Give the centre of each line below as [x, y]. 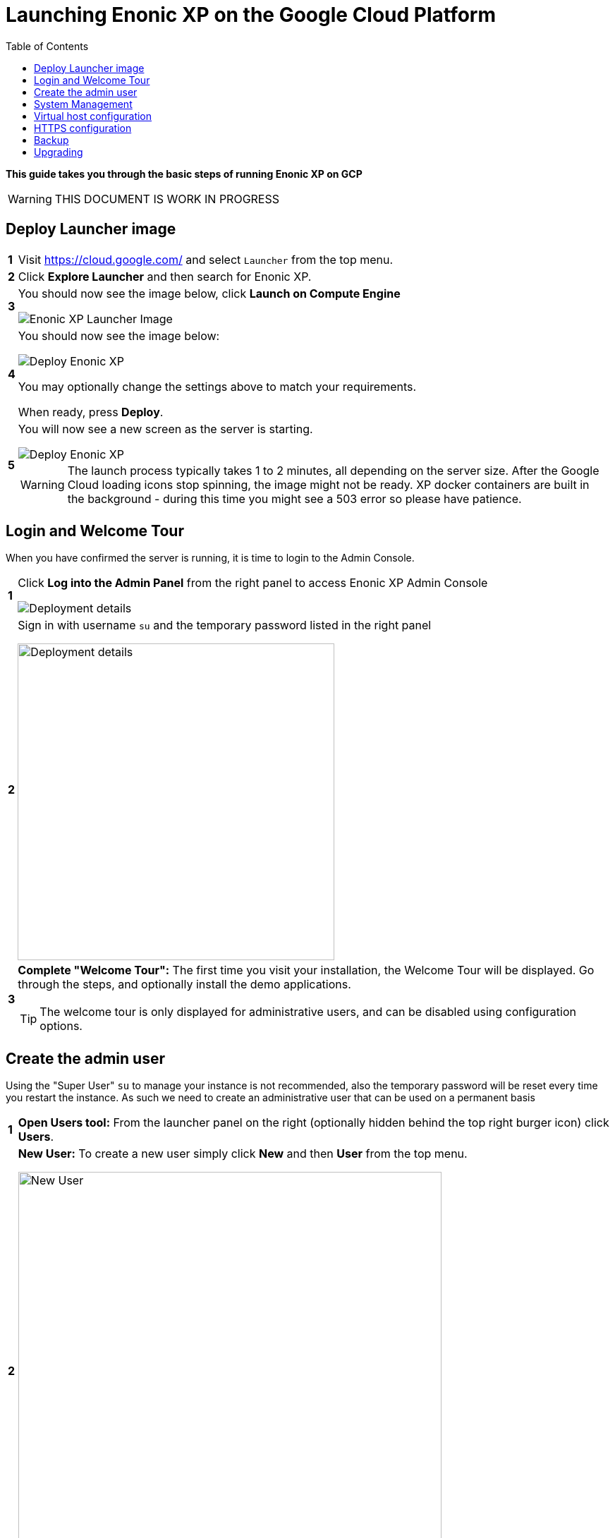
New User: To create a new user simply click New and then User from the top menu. [243, 1154]
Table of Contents [47, 46]
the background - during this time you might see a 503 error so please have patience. [294, 498]
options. [61, 1026]
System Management [83, 104]
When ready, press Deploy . [91, 412]
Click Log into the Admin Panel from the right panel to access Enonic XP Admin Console [253, 583]
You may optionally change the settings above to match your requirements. [217, 386]
